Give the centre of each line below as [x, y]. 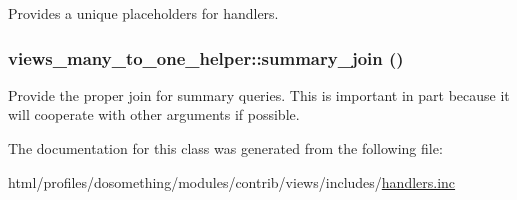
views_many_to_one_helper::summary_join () [206, 57]
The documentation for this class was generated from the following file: [225, 148]
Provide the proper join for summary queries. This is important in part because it [259, 94]
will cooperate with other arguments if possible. [154, 114]
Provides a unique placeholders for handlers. [143, 13]
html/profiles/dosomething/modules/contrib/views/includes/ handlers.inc [232, 181]
